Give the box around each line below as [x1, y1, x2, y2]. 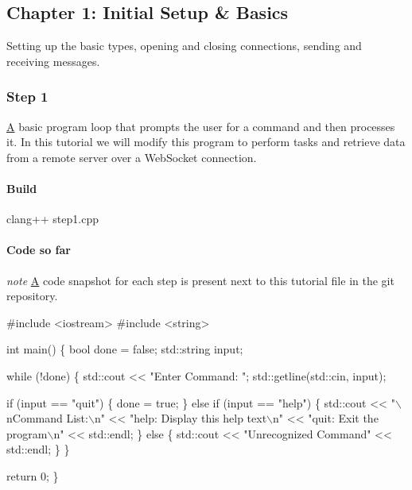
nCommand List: [6, 410, 88, 426]
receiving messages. [6, 52, 100, 69]
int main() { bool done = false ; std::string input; [6, 341, 243, 357]
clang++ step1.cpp [6, 210, 99, 227]
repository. [6, 287, 58, 304]
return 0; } [6, 467, 59, 484]
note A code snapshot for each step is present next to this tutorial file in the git [6, 272, 395, 288]
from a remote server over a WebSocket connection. [6, 149, 257, 165]
